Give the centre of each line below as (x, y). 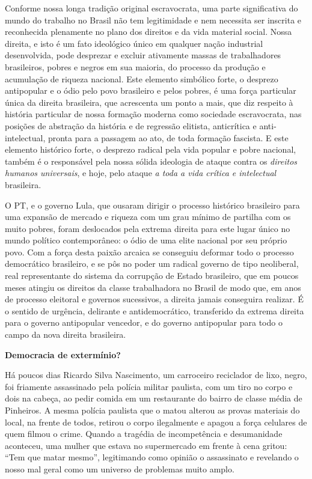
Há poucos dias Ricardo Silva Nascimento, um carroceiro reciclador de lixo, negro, (156, 375)
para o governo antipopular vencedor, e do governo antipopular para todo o (144, 322)
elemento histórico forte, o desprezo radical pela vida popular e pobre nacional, (151, 149)
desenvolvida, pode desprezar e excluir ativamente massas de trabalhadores (143, 55)
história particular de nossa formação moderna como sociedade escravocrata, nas (153, 114)
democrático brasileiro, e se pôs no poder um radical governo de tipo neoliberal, (152, 264)
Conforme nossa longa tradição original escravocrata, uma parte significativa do (151, 8)
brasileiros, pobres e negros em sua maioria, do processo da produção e (135, 66)
